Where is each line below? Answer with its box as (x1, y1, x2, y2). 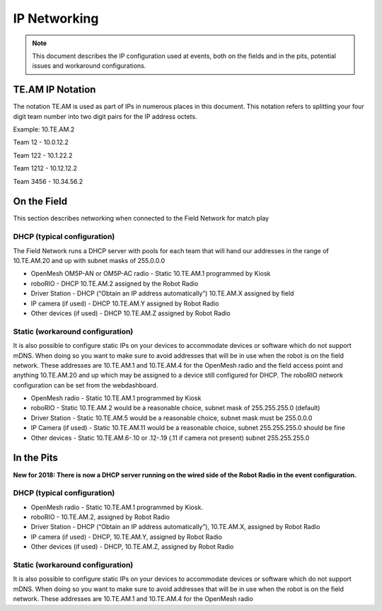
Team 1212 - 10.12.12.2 (13, 164, 77, 173)
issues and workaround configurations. (32, 62, 146, 70)
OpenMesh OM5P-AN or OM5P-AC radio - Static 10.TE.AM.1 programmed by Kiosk (30, 269, 271, 278)
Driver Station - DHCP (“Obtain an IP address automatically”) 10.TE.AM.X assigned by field (30, 289, 294, 298)
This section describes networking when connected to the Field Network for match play (13, 214, 269, 223)
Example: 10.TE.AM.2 (13, 125, 75, 134)
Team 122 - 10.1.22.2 (13, 151, 73, 159)
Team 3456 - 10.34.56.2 (13, 177, 83, 185)
